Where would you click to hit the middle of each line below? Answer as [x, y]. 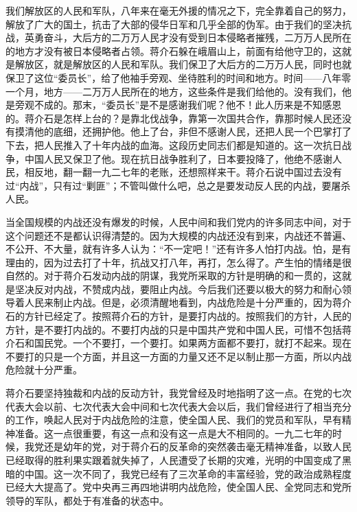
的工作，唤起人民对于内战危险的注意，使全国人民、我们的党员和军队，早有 [174, 420]
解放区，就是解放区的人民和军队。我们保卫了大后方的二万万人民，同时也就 [183, 64]
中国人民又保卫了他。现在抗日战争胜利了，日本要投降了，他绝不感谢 [178, 158]
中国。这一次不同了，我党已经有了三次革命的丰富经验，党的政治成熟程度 [188, 473]
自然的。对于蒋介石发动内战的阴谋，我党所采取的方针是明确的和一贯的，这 [174, 276]
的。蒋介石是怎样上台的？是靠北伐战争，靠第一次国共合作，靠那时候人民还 [174, 118]
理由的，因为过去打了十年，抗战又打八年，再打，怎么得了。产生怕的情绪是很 [178, 262]
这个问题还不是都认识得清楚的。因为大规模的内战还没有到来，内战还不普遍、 [178, 235]
